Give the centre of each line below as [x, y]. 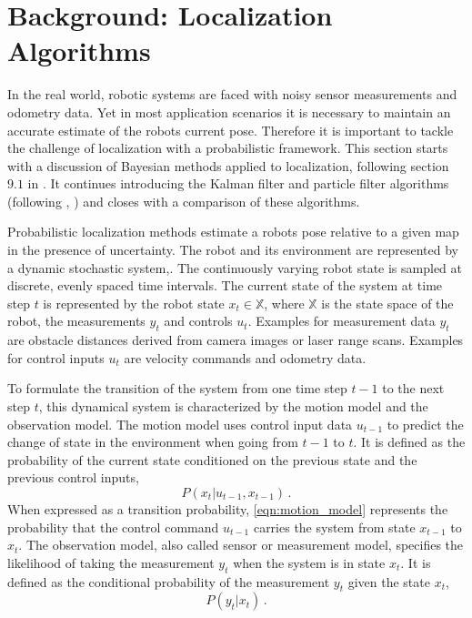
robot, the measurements [76, 321]
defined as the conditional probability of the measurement [169, 581]
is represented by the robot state [134, 303]
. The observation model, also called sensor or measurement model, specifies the [241, 545]
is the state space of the [387, 303]
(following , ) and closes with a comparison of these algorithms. [184, 201]
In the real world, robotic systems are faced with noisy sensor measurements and [232, 94]
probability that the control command [113, 527]
